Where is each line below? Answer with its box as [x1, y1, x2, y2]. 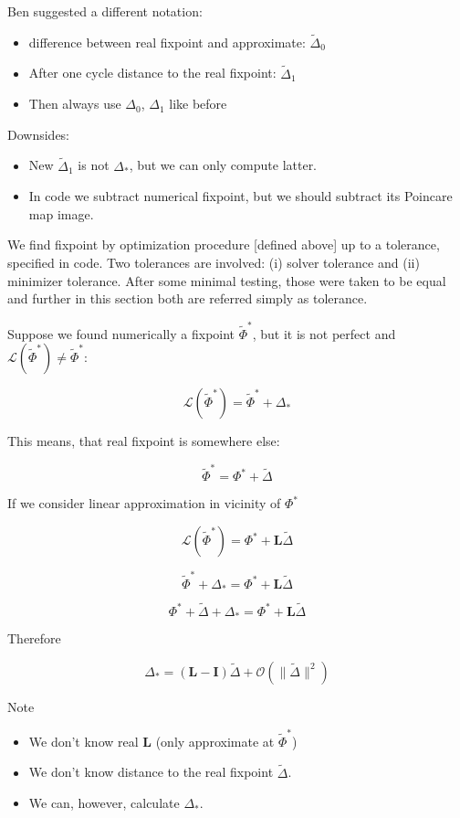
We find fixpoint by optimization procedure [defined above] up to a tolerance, [7, 235, 440, 254]
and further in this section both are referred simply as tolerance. [7, 289, 368, 308]
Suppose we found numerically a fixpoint [7, 324, 235, 343]
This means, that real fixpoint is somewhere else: [7, 431, 280, 451]
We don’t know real [28, 731, 139, 750]
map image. [28, 204, 94, 223]
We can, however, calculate [28, 793, 180, 813]
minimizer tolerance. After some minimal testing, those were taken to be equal [7, 271, 446, 290]
